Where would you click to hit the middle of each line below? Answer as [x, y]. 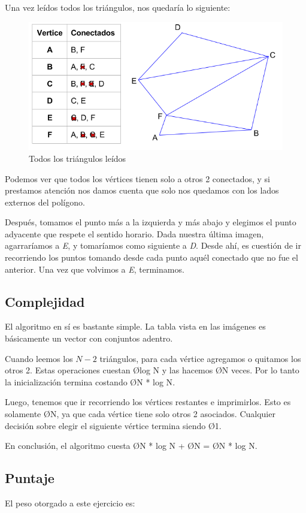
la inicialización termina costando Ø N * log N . [90, 381]
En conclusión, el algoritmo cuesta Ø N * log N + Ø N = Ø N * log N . [131, 446]
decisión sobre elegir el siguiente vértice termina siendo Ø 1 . [113, 425]
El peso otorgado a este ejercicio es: [70, 503]
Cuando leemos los [39, 358]
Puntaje [30, 478]
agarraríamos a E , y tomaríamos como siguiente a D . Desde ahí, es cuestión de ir [153, 245]
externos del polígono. [45, 202]
